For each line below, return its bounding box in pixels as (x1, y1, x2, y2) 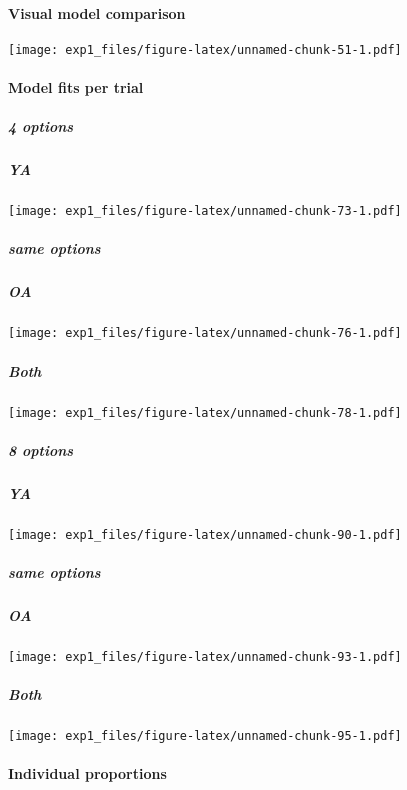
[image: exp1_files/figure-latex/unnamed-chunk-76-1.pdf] (8, 326, 402, 341)
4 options (8, 116, 74, 137)
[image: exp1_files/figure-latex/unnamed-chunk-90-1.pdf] (8, 527, 402, 542)
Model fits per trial (8, 77, 144, 98)
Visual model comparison (8, 2, 186, 23)
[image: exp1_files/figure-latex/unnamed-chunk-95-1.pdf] (8, 729, 402, 744)
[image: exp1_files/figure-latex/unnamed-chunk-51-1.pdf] (8, 42, 402, 57)
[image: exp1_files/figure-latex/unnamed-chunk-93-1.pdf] (8, 649, 402, 664)
